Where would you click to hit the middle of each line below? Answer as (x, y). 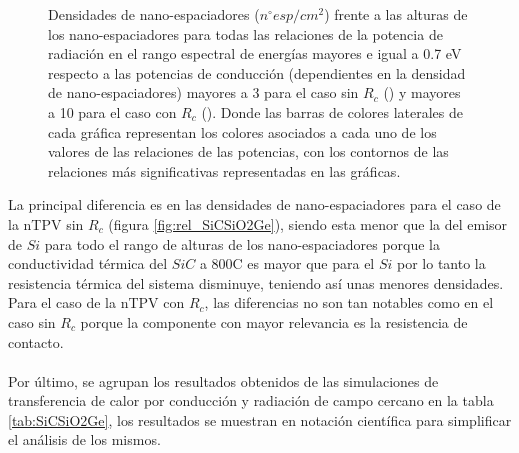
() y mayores (422, 92)
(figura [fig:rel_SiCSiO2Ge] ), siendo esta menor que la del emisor (308, 223)
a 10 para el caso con (112, 111)
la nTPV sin (46, 223)
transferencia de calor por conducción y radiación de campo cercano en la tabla (251, 400)
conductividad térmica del (88, 263)
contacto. (36, 341)
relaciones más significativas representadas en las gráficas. (224, 170)
